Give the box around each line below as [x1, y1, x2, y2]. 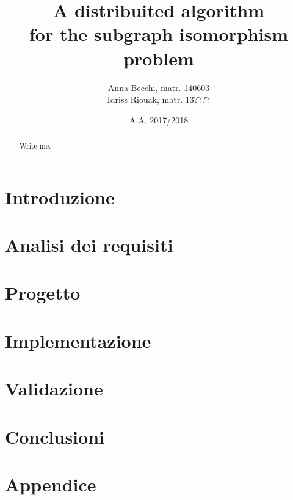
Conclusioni [5, 424, 104, 449]
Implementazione [5, 328, 151, 353]
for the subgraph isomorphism [29, 21, 289, 46]
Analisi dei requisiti [5, 232, 173, 257]
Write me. [19, 141, 51, 151]
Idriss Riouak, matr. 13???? [107, 93, 211, 106]
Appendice [5, 471, 96, 496]
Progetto [5, 280, 81, 305]
